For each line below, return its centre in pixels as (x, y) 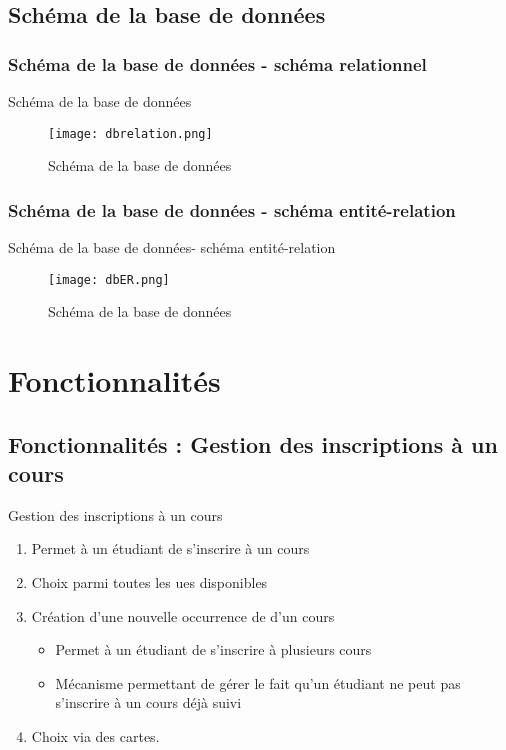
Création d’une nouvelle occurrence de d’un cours (183, 615)
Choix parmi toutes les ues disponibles (149, 582)
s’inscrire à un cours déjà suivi (148, 702)
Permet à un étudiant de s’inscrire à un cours (170, 548)
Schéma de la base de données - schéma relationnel (217, 63)
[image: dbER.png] (109, 279)
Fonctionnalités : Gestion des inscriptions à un (253, 443)
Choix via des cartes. (95, 736)
